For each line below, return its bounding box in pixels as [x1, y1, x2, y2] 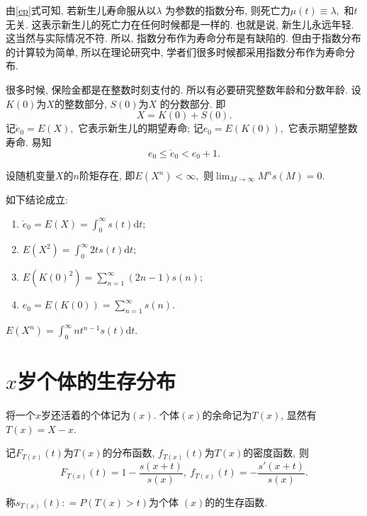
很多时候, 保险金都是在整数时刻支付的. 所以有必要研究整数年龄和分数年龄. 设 [6, 82, 361, 96]
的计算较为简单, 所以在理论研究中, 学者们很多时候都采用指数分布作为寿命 [6, 44, 346, 59]
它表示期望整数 [288, 120, 358, 135]
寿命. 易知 [6, 134, 52, 149]
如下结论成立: [6, 192, 68, 207]
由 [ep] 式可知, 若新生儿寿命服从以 [6, 3, 157, 17]
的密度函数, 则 [243, 445, 309, 460]
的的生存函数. [205, 494, 268, 509]
